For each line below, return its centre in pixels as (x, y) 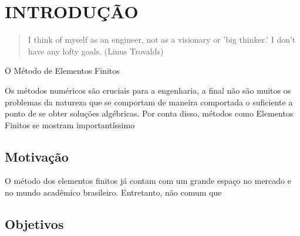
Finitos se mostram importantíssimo (70, 124)
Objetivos (34, 224)
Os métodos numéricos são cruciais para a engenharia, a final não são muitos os (148, 90)
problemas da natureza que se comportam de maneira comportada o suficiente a (149, 102)
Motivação (37, 156)
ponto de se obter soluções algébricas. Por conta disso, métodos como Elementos (149, 113)
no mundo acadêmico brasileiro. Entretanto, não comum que (113, 192)
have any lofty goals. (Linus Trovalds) (96, 51)
